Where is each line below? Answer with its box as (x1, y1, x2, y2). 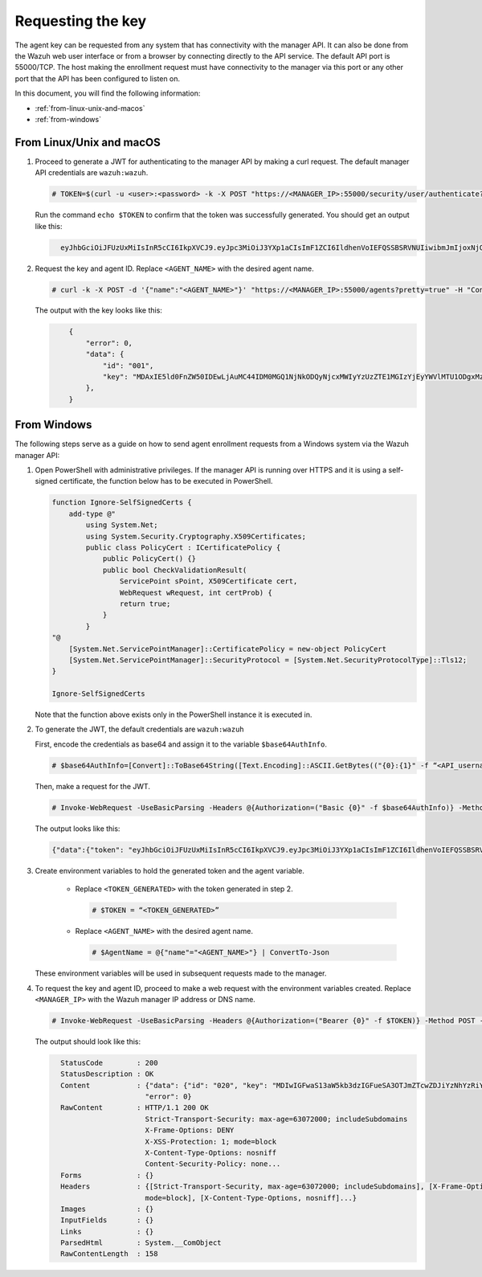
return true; (119, 599, 171, 608)
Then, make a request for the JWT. (35, 781, 150, 791)
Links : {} (60, 1226, 154, 1236)
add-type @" (68, 509, 116, 518)
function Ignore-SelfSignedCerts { (51, 498, 192, 507)
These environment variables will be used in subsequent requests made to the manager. (35, 968, 327, 978)
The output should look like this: (35, 1037, 141, 1046)
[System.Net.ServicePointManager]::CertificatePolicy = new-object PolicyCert (68, 644, 387, 653)
